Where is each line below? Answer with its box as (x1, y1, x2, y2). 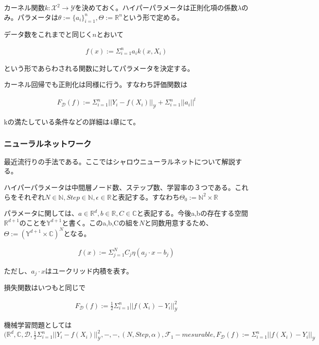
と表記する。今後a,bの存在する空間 (137, 208, 248, 218)
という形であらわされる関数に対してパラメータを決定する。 (4, 63, 195, 73)
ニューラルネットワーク (4, 137, 91, 149)
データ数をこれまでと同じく (4, 29, 92, 39)
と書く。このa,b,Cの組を (62, 217, 139, 227)
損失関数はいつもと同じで (4, 282, 86, 293)
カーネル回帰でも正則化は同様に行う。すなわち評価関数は (4, 79, 188, 89)
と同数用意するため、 (144, 217, 213, 227)
